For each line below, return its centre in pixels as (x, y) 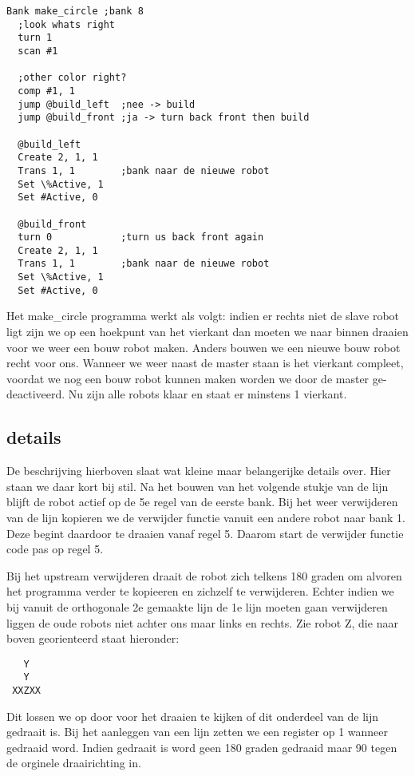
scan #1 (38, 51)
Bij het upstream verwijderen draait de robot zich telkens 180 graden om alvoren (204, 575)
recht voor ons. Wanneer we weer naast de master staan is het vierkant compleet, (205, 363)
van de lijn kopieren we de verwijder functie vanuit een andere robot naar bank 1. (206, 517)
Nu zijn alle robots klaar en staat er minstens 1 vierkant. (207, 394)
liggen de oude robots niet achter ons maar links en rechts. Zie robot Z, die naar (202, 622)
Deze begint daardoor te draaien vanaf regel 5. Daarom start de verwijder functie (205, 533)
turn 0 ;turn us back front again (141, 238)
